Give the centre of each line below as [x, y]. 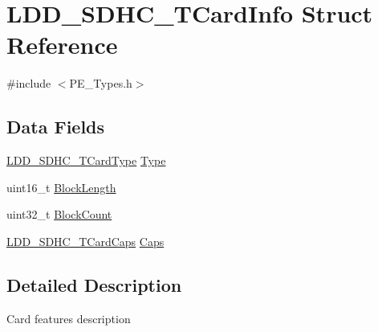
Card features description [69, 318]
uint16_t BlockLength [61, 187]
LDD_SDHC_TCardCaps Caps [85, 241]
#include [29, 83]
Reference [62, 45]
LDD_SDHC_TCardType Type [86, 160]
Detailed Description [94, 284]
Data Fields [56, 127]
